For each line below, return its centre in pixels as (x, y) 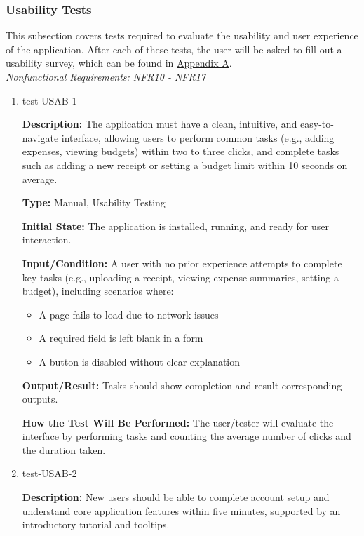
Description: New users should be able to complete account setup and (176, 497)
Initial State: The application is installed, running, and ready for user (175, 226)
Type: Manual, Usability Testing (94, 202)
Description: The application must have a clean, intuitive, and (160, 124)
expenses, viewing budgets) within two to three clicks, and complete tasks (181, 151)
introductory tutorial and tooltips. (96, 524)
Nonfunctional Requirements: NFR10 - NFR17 (106, 76)
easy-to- (317, 124)
